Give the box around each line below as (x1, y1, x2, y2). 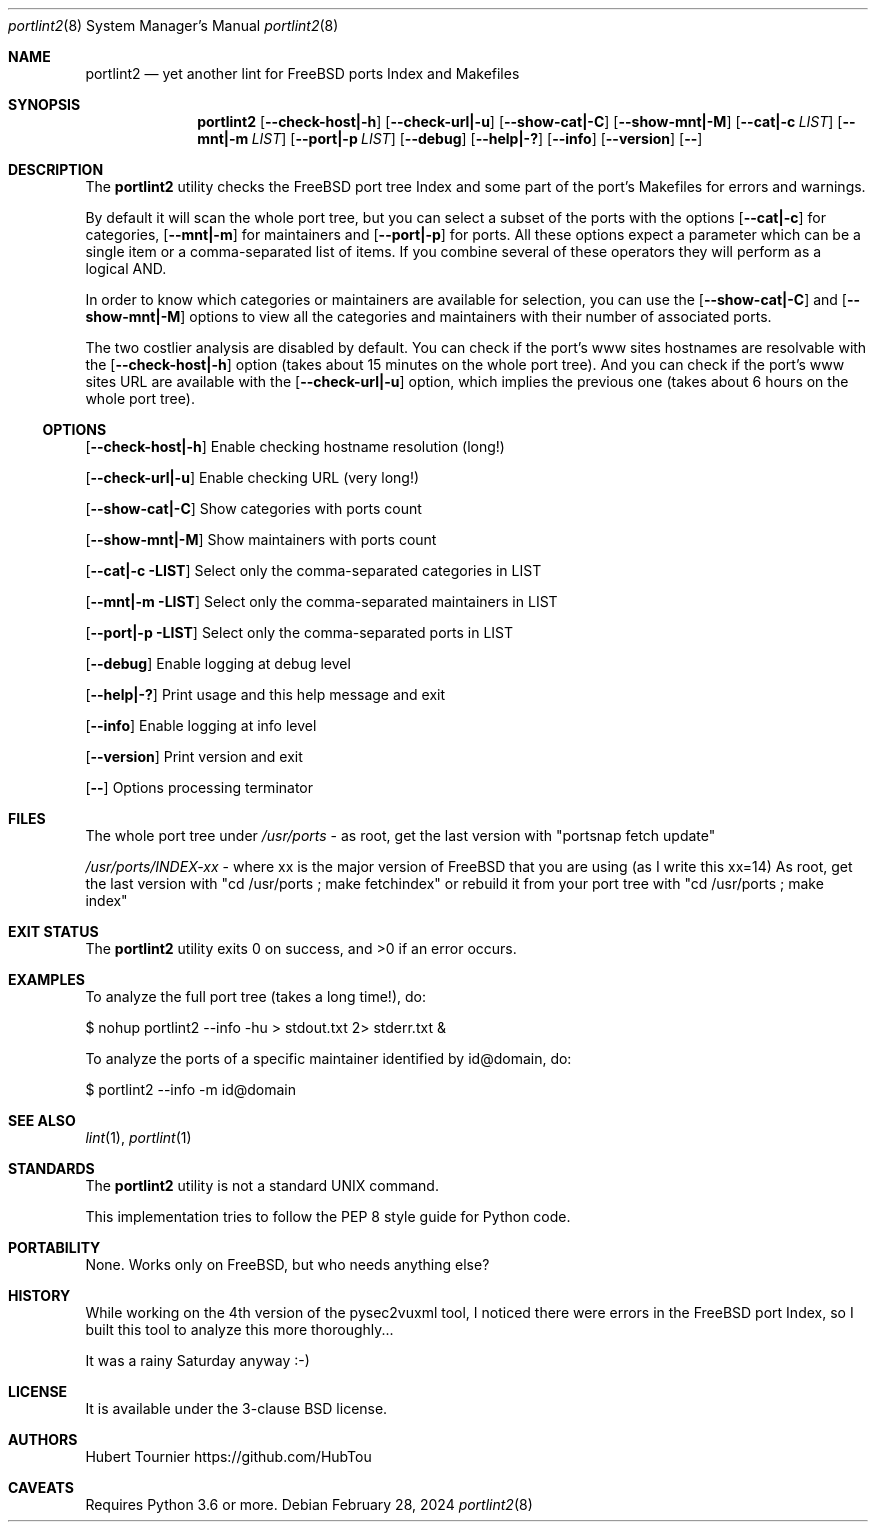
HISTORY (8, 1287, 71, 1304)
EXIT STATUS (8, 923, 99, 940)
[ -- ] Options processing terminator (85, 779, 314, 796)
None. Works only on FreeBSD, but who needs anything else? (85, 1256, 490, 1273)
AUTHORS (8, 1431, 78, 1448)
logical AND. (85, 260, 167, 277)
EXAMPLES (8, 971, 85, 988)
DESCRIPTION (8, 161, 104, 178)
